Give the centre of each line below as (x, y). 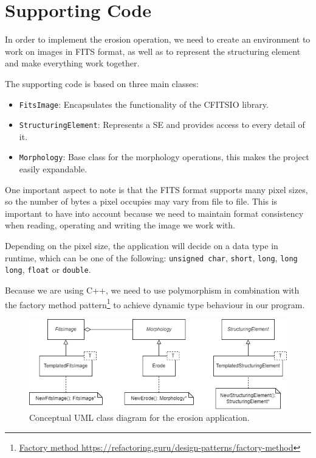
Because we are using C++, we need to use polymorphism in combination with (152, 290)
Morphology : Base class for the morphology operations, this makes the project (164, 157)
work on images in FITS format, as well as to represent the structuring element (153, 51)
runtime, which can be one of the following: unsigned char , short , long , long (151, 257)
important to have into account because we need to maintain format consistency (154, 213)
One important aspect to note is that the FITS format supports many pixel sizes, (156, 189)
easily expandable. (53, 169)
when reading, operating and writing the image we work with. (120, 225)
